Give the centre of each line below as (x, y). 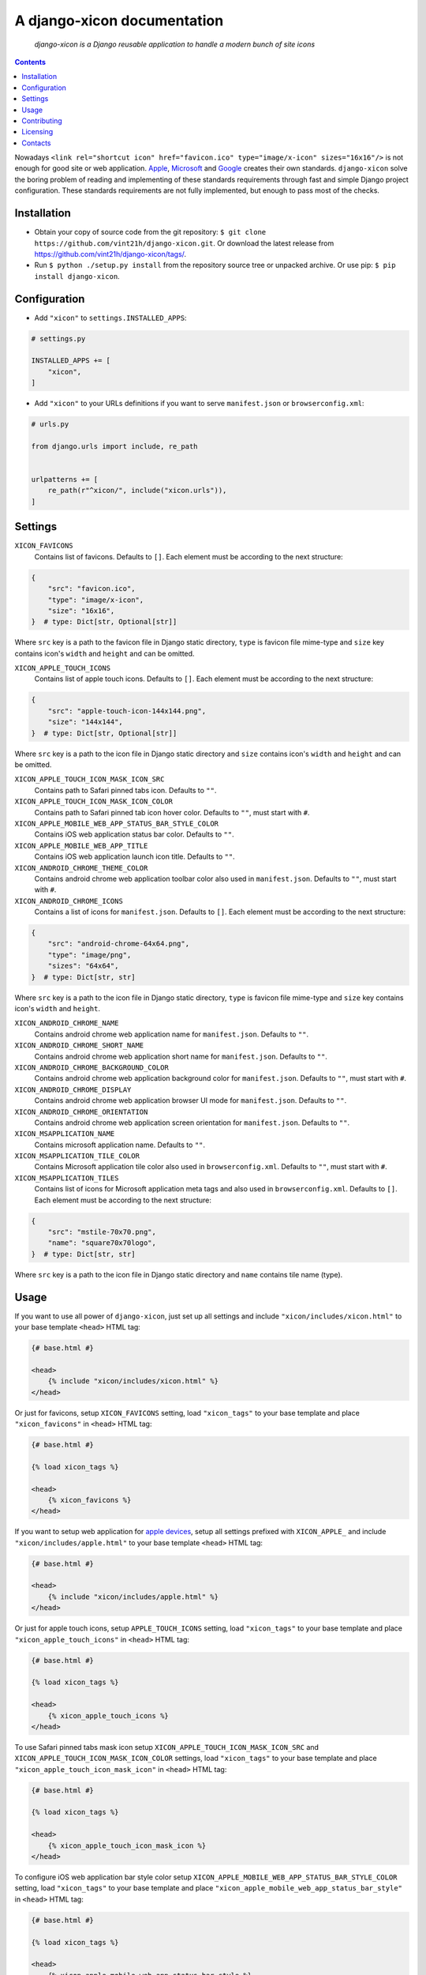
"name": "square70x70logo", (102, 1243)
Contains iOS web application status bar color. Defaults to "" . (134, 834)
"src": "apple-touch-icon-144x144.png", (127, 711)
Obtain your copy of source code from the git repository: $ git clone (150, 232)
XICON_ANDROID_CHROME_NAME (67, 1023)
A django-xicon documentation (119, 21)
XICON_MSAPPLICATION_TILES (67, 1178)
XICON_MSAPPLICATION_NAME (65, 1134)
